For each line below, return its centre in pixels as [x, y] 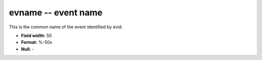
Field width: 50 [36, 36]
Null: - [28, 49]
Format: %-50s [37, 42]
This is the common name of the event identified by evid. [66, 27]
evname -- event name [56, 12]
